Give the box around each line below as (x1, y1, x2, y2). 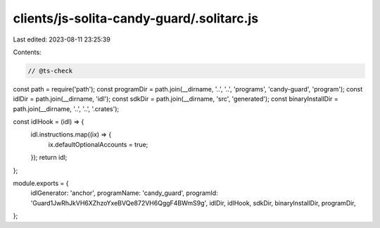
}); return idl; (30, 153, 68, 162)
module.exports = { (13, 179, 69, 188)
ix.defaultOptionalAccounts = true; (48, 140, 148, 148)
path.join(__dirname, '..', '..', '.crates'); (13, 104, 120, 113)
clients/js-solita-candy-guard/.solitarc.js (13, 11, 259, 26)
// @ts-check (27, 67, 73, 75)
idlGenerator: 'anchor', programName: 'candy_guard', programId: (30, 189, 218, 197)
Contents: (13, 48, 42, 56)
